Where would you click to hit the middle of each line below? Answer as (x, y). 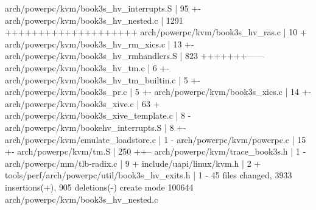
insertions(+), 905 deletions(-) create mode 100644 (99, 187)
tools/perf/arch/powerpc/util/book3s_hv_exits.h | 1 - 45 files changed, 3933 (149, 175)
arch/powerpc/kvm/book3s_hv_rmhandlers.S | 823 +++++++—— (135, 56)
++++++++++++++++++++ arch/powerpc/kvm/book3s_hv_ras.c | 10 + (156, 32)
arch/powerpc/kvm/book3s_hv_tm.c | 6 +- (87, 67)
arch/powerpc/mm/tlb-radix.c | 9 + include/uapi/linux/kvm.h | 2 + (133, 163)
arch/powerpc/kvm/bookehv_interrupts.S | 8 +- (96, 127)
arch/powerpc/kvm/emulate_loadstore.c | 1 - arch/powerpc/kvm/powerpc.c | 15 (156, 139)
